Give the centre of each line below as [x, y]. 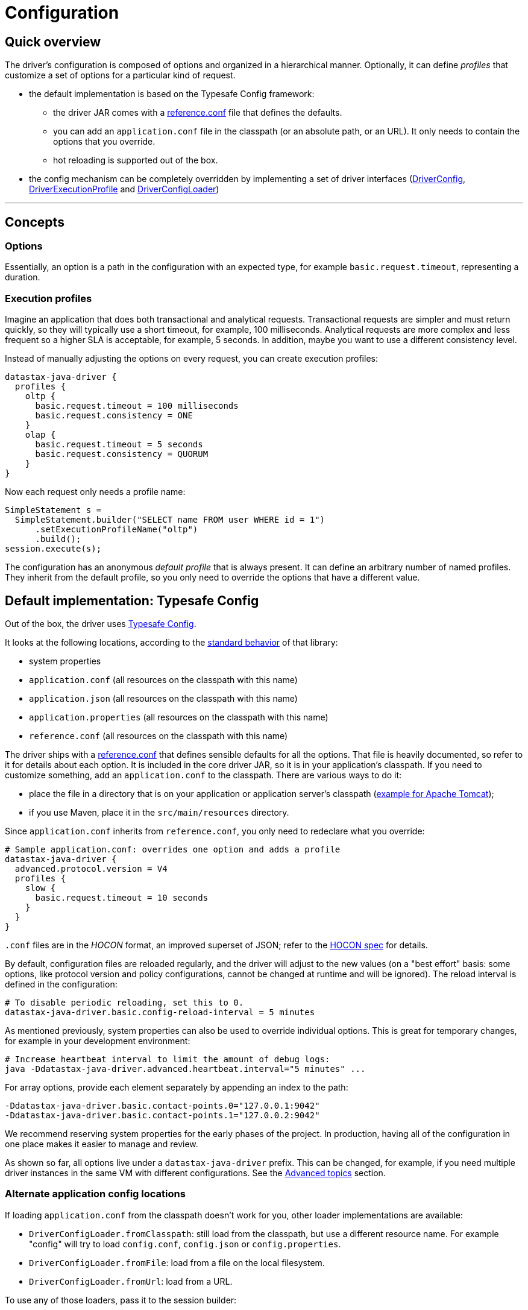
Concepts [35, 222]
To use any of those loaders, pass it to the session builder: [121, 1300]
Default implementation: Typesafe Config [132, 600]
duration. [23, 277]
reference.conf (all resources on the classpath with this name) [159, 735]
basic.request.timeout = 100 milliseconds [137, 406]
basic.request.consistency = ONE [114, 416]
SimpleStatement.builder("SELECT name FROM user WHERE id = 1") [170, 520]
